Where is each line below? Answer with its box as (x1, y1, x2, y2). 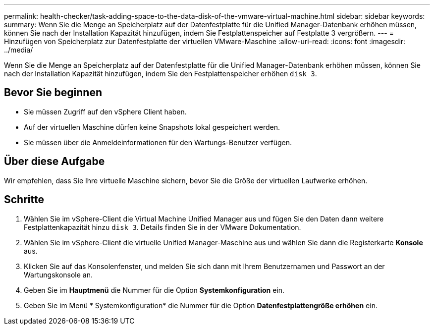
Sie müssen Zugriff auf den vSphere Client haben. (24, 107, 187, 116)
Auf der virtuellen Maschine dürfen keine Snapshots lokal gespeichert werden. (24, 122, 280, 131)
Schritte (4, 193, 44, 206)
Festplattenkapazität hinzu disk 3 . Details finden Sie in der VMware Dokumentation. (24, 222, 301, 231)
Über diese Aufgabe (4, 155, 105, 168)
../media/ (4, 46, 33, 54)
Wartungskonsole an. (24, 270, 93, 279)
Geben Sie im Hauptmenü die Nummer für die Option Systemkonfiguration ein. (24, 285, 285, 294)
